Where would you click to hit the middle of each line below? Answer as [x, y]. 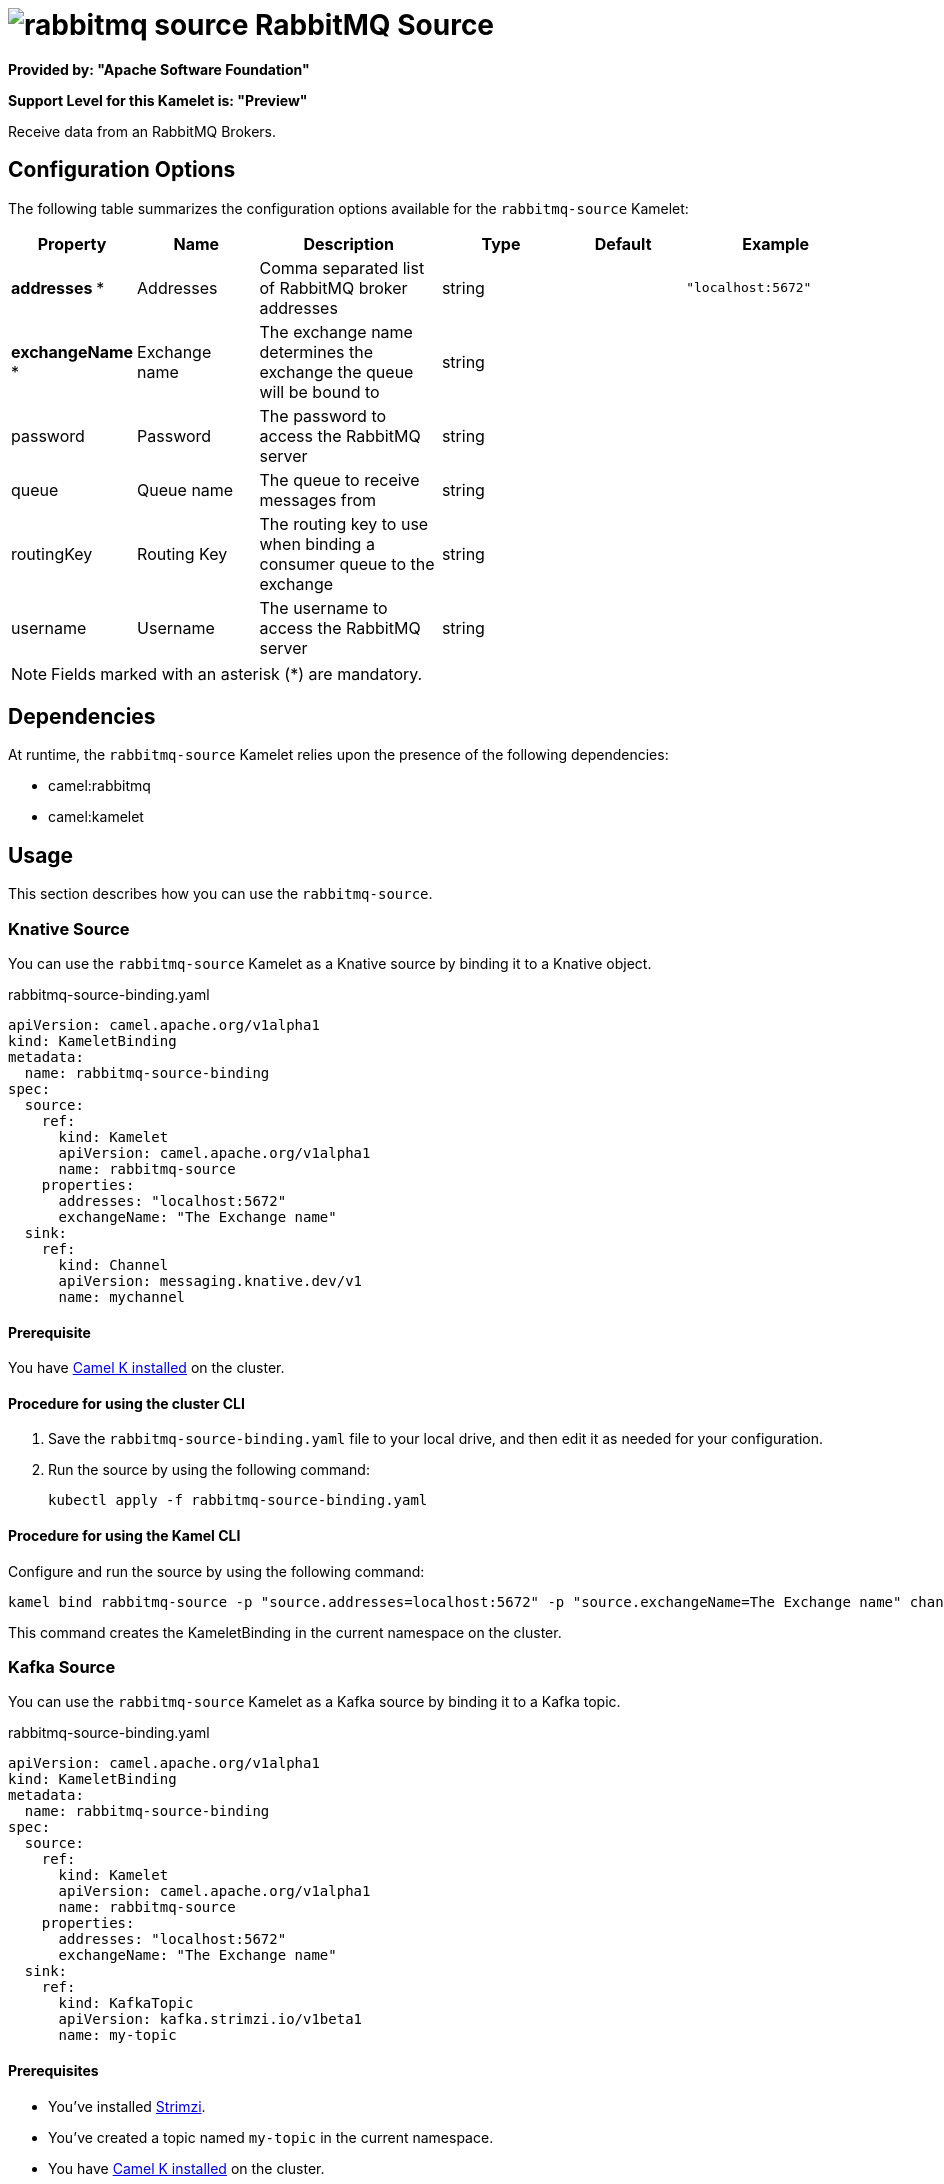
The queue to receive [339, 479]
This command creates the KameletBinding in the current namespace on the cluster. [285, 1632]
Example [776, 243]
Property [72, 243]
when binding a [317, 543]
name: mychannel [122, 1297]
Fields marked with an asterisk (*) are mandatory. [237, 673]
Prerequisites [53, 2071]
